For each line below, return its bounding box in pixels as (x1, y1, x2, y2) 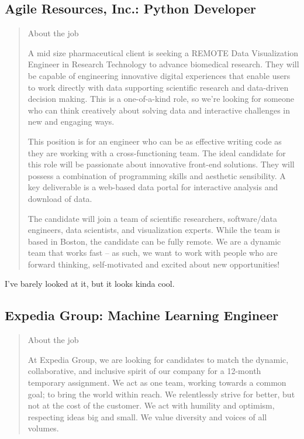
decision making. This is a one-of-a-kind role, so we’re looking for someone (27, 92, 294, 105)
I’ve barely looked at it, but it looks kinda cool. (5, 277, 175, 290)
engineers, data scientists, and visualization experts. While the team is (27, 224, 280, 236)
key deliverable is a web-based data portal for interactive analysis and (27, 181, 278, 193)
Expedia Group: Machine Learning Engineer (5, 306, 279, 324)
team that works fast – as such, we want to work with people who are (27, 246, 278, 259)
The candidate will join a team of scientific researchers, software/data (27, 212, 278, 224)
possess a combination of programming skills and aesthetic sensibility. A (27, 169, 286, 181)
